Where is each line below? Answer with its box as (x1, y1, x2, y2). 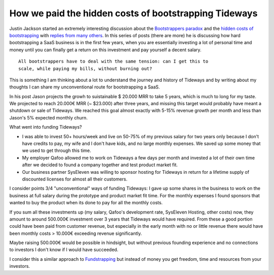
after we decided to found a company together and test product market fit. (22, 162, 178, 168)
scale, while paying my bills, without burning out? (18, 66, 152, 71)
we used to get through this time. (22, 147, 91, 154)
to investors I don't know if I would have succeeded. (9, 247, 119, 253)
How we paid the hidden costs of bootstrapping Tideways (9, 8, 258, 19)
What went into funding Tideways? (9, 124, 82, 130)
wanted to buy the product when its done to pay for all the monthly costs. (9, 200, 163, 206)
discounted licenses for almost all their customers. (22, 176, 128, 182)
